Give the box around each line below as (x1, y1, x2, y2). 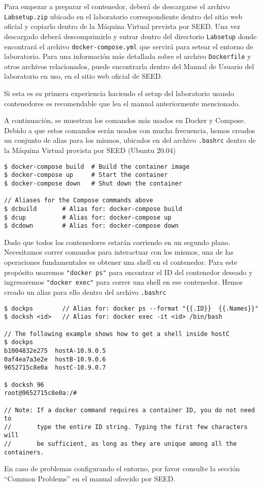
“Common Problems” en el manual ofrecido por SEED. (4, 473, 175, 484)
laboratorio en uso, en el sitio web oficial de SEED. (4, 71, 163, 81)
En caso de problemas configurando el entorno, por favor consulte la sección (4, 463, 240, 474)
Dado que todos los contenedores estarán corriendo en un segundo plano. (4, 236, 231, 247)
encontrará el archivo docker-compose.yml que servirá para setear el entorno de (4, 41, 253, 51)
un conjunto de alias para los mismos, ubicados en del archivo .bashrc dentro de (4, 135, 256, 145)
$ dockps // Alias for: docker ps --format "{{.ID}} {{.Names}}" (4, 305, 259, 312)
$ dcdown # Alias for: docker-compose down (4, 222, 179, 230)
